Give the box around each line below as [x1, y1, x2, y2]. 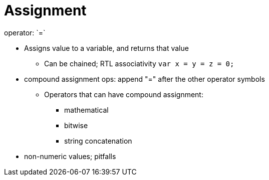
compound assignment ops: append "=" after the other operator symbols [24, 74, 265, 83]
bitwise [64, 121, 88, 130]
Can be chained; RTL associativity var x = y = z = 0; [44, 59, 234, 68]
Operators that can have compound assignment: [44, 90, 203, 99]
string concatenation [64, 136, 132, 145]
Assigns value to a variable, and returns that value [24, 43, 189, 52]
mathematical [64, 105, 109, 114]
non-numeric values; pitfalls [24, 152, 116, 161]
